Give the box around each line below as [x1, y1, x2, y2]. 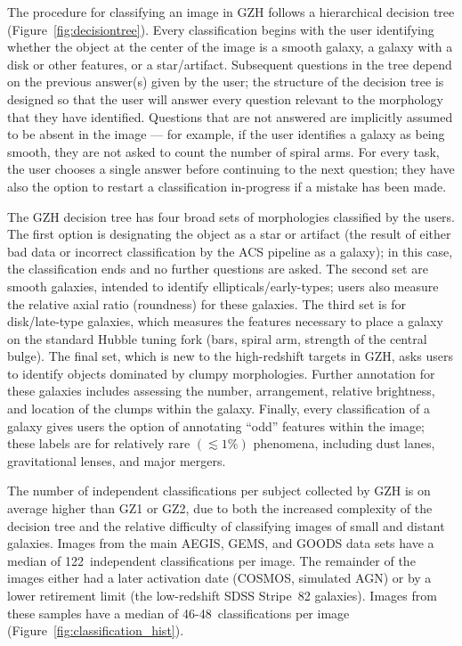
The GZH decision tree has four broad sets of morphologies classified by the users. [7, 207, 456, 225]
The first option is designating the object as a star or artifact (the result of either [7, 225, 451, 243]
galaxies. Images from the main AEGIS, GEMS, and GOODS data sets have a [7, 534, 434, 552]
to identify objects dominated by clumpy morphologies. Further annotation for [7, 364, 435, 382]
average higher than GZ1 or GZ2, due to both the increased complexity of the [7, 499, 433, 518]
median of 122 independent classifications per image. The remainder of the [7, 551, 416, 569]
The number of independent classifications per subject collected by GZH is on [7, 481, 431, 500]
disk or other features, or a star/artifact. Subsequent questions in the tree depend [7, 54, 452, 73]
